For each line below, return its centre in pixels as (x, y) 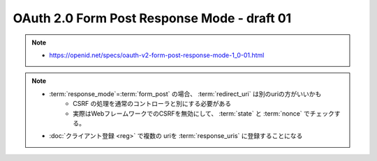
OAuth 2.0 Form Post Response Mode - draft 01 (152, 18)
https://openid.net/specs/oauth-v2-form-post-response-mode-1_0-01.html (157, 55)
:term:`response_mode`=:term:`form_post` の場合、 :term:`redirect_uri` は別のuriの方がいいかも (185, 93)
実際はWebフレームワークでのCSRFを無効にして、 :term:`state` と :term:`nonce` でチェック (204, 113)
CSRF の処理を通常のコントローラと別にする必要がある (152, 104)
